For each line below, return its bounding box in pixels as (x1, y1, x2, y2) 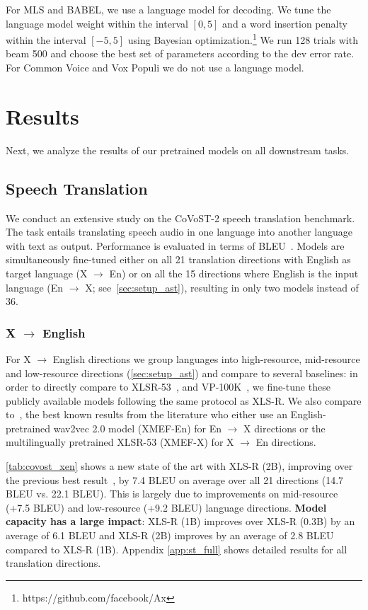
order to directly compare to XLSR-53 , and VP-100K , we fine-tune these (6, 379, 330, 394)
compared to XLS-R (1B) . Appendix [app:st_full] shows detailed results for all (6, 541, 347, 556)
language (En (6, 280, 64, 294)
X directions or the (243, 420, 326, 435)
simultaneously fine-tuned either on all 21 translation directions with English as (6, 252, 351, 267)
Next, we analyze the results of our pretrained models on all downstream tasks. (6, 142, 350, 157)
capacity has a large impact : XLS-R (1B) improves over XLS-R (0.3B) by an (6, 514, 355, 529)
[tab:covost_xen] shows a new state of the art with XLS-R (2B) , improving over (6, 459, 353, 473)
